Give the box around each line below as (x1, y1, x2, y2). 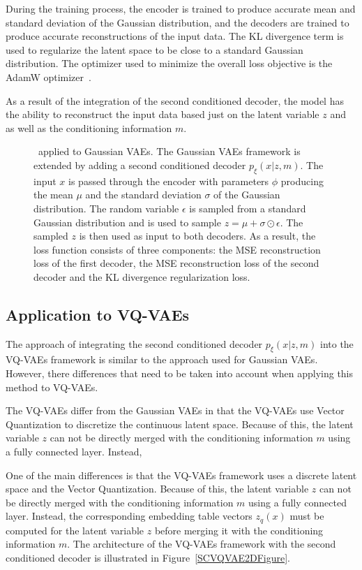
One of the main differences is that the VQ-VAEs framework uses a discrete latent (6, 467, 357, 482)
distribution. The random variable (33, 200, 179, 215)
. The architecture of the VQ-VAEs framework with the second (67, 536, 336, 551)
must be (289, 509, 324, 523)
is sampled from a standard (189, 200, 306, 215)
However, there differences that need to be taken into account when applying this (6, 366, 354, 381)
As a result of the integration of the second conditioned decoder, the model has (6, 93, 344, 108)
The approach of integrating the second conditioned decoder (6, 336, 263, 351)
